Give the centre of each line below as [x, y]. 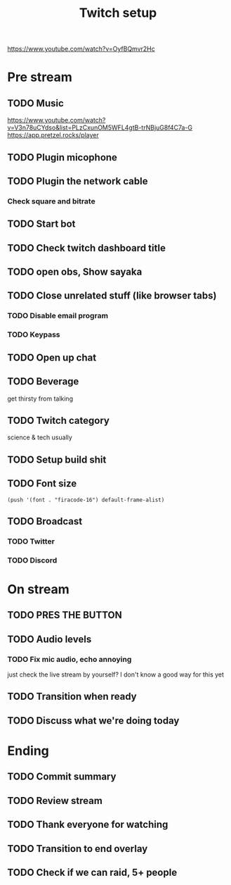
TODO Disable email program [58, 316]
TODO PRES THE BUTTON [65, 615]
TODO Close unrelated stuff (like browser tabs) [112, 296]
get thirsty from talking [40, 398]
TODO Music [36, 103]
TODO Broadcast [45, 521]
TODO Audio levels [49, 639]
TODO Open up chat [52, 357]
